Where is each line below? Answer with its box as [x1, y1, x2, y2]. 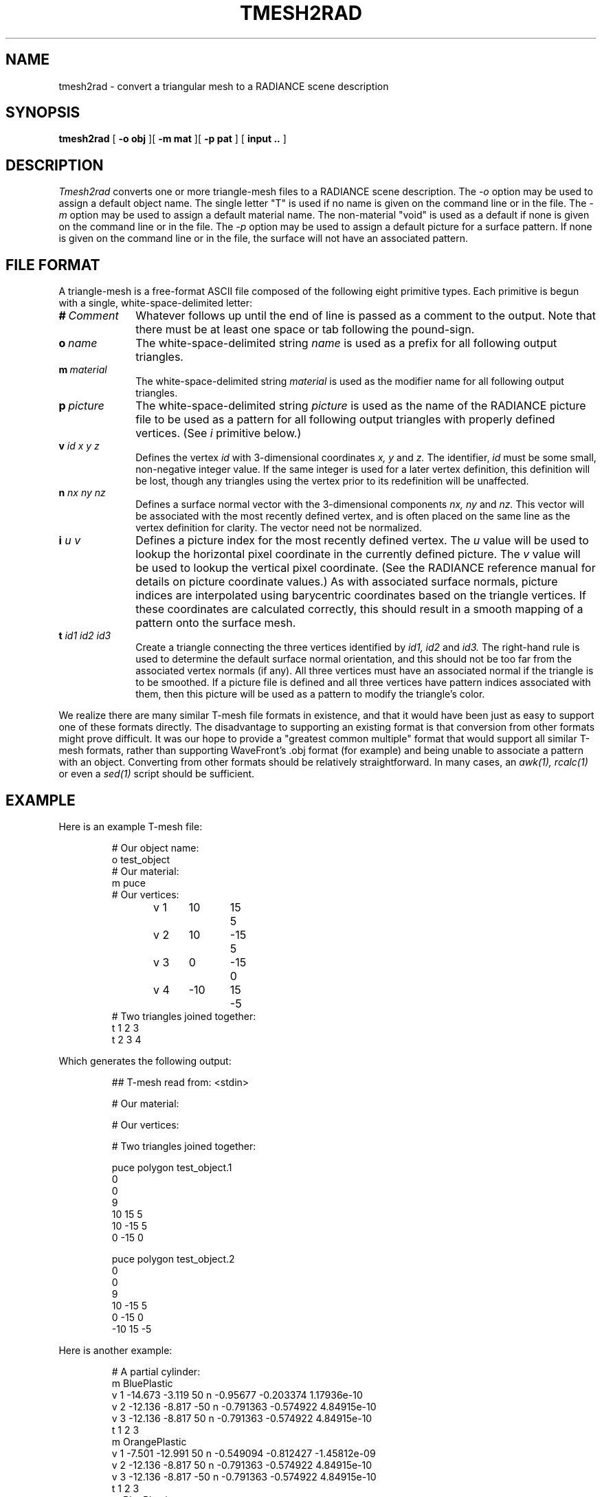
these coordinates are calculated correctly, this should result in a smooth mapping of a [135, 602, 583, 617]
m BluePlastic [111, 1377, 173, 1389]
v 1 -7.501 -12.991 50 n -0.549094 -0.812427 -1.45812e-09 [111, 1447, 376, 1459]
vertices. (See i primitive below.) [135, 426, 302, 441]
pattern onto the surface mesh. [135, 616, 296, 630]
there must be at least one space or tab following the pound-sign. [135, 322, 475, 337]
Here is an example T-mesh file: [58, 820, 203, 832]
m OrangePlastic [111, 1435, 187, 1448]
